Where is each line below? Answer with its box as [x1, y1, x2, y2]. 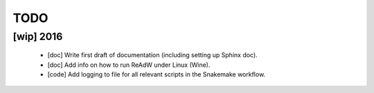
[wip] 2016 [12, 30, 63, 43]
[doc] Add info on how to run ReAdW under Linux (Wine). [47, 61, 211, 69]
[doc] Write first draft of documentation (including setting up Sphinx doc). [47, 51, 258, 59]
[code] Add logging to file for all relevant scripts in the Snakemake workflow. [47, 70, 266, 79]
